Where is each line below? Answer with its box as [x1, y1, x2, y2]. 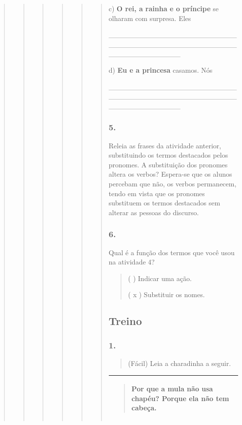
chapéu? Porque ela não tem [131, 393, 229, 403]
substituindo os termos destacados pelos [108, 150, 228, 160]
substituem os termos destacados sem [108, 198, 221, 208]
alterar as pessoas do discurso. [108, 207, 199, 217]
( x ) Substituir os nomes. [128, 289, 205, 300]
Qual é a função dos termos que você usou [108, 247, 235, 257]
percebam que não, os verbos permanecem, [108, 178, 237, 188]
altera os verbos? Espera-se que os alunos [108, 169, 232, 179]
